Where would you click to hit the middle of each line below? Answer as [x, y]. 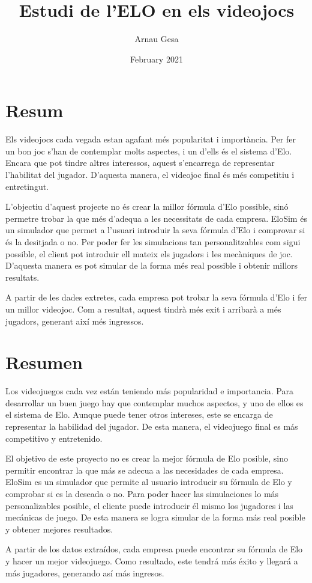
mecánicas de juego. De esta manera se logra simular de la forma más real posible [155, 517]
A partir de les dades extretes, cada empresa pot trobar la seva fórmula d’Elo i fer [156, 297]
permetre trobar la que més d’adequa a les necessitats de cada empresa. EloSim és [156, 218]
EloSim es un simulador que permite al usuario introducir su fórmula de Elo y [149, 482]
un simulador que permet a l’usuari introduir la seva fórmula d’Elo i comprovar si [155, 230]
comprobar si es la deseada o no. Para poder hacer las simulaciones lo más [142, 494]
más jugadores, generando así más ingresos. [85, 572]
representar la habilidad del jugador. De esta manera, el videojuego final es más [152, 426]
